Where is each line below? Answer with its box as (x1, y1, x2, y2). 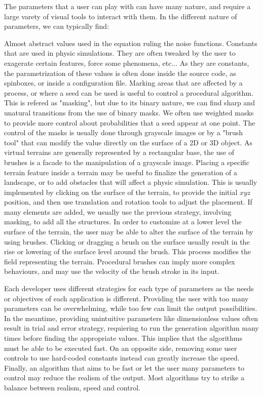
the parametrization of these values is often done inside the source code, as (4, 67, 236, 78)
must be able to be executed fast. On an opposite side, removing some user (4, 342, 237, 353)
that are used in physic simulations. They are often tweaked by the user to (4, 48, 236, 58)
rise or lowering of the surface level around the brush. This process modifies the (4, 246, 251, 257)
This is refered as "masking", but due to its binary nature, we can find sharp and (4, 97, 255, 108)
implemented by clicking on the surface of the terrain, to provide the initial (4, 186, 238, 197)
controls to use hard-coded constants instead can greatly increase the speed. (4, 352, 240, 363)
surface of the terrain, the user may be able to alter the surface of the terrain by (4, 226, 253, 237)
